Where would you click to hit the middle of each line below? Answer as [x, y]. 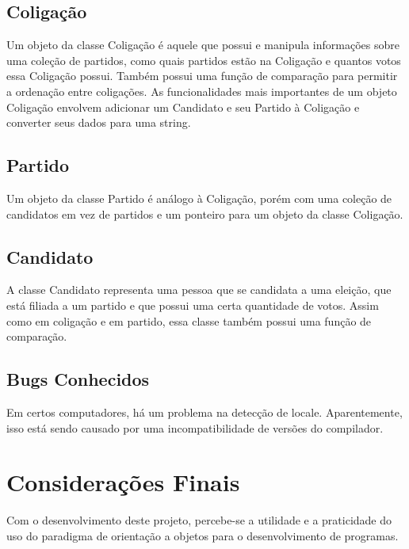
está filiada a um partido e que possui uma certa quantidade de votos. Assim [193, 305]
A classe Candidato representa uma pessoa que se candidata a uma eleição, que [199, 290]
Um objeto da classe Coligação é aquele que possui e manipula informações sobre [203, 45]
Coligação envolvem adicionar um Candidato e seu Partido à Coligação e [183, 107]
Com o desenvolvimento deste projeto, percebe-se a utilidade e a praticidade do [199, 520]
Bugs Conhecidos [78, 379]
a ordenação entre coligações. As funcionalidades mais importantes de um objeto [202, 91]
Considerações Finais [123, 482]
